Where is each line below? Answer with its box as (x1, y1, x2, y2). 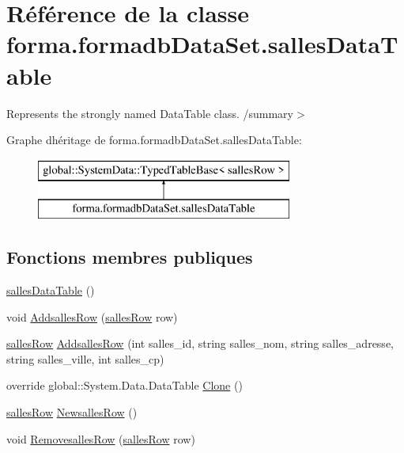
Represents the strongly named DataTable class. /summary (6, 105, 293, 121)
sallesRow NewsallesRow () (6, 404, 138, 421)
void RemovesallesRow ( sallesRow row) (6, 430, 195, 447)
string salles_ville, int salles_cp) (6, 350, 164, 367)
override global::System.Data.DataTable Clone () (6, 377, 243, 394)
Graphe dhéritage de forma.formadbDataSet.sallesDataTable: (6, 131, 302, 148)
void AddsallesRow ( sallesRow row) (6, 308, 178, 325)
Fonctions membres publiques (6, 245, 253, 269)
